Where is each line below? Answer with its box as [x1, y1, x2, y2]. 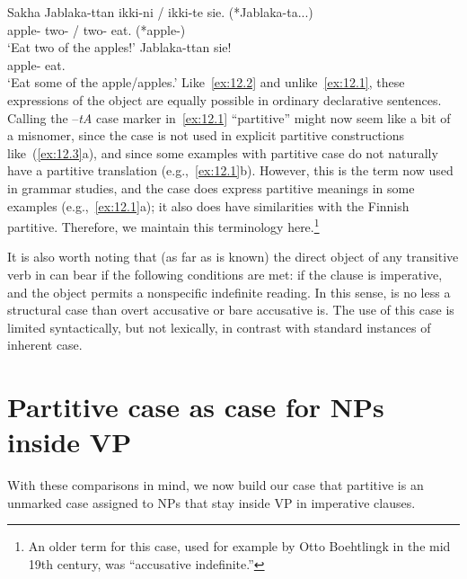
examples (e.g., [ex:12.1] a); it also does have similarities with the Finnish [7, 196, 410, 215]
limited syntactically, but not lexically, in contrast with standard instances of [7, 317, 431, 336]
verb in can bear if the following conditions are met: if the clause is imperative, [7, 264, 443, 283]
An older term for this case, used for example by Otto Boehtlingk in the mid [28, 537, 451, 556]
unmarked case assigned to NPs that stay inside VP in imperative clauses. [7, 493, 416, 512]
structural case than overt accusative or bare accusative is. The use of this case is [7, 300, 454, 319]
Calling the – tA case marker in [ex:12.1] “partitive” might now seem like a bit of [7, 108, 451, 127]
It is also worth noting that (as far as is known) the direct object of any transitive [7, 247, 459, 266]
